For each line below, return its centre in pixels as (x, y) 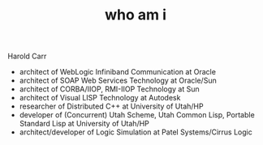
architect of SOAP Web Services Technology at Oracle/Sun (118, 81)
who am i (136, 15)
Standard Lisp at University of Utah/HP (84, 124)
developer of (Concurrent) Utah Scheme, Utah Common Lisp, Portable (137, 115)
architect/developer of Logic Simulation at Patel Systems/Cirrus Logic (136, 132)
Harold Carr (27, 56)
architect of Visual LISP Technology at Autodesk (100, 98)
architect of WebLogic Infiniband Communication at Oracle (118, 72)
